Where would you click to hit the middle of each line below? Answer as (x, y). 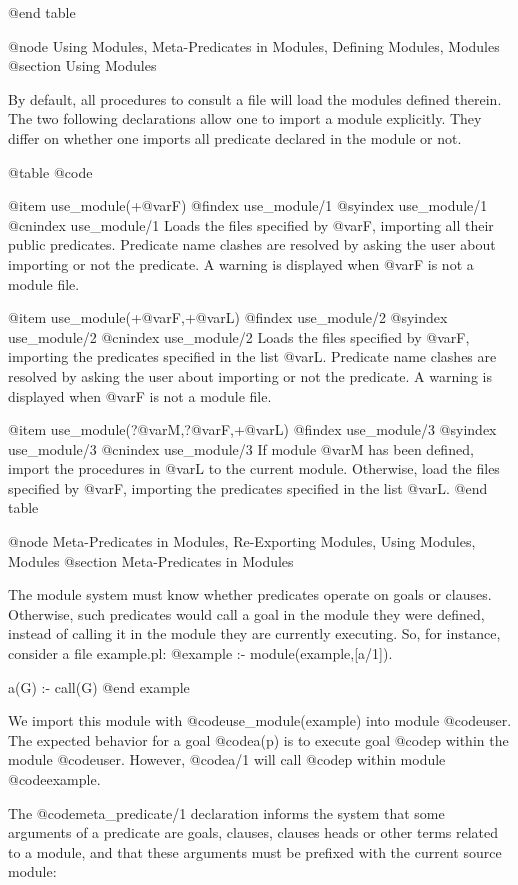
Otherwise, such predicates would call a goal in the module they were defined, (246, 613)
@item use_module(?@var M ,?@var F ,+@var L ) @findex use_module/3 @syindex (252, 429)
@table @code (50, 171)
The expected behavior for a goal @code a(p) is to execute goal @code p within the (258, 739)
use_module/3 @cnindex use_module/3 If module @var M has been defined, (241, 448)
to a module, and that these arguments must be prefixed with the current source (255, 851)
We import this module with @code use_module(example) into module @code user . (260, 720)
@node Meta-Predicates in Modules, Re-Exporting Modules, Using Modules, (242, 541)
